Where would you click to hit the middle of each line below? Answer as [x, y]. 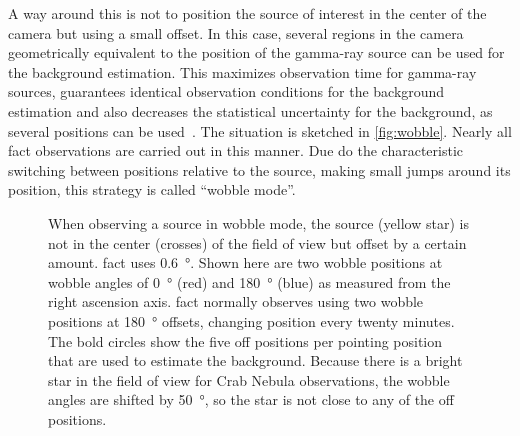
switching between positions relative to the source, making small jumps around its [259, 169]
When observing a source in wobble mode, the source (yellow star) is [258, 222]
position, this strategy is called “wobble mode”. [152, 189]
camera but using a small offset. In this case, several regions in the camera [236, 32]
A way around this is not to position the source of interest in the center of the [247, 13]
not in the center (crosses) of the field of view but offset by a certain [257, 242]
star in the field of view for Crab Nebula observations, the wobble [249, 379]
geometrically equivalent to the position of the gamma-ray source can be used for [256, 52]
